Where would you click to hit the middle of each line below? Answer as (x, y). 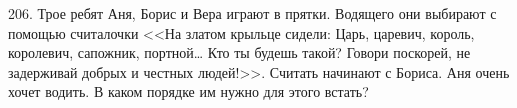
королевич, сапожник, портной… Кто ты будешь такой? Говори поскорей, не (239, 52)
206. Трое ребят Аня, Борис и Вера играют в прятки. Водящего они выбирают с (252, 13)
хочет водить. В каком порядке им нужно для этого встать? (188, 91)
